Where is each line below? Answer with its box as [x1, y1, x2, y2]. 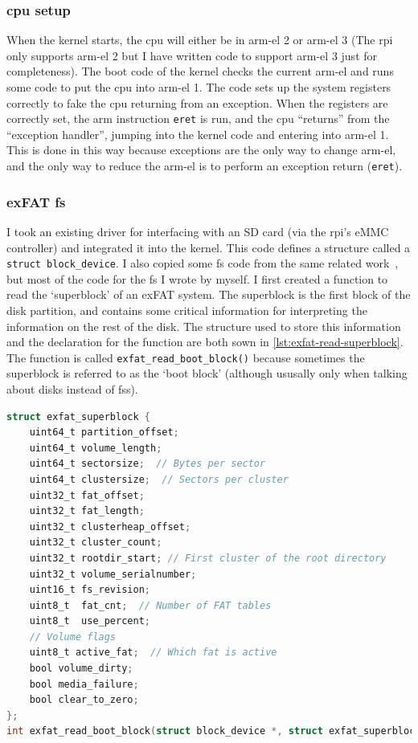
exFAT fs [6, 191, 66, 211]
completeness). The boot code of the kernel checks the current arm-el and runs [6, 63, 394, 80]
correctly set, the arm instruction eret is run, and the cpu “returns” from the [6, 110, 390, 127]
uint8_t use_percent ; [29, 615, 150, 627]
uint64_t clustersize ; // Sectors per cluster [29, 473, 289, 485]
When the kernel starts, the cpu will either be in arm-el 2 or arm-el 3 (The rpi [6, 31, 393, 48]
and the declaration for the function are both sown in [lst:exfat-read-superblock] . [6, 333, 404, 350]
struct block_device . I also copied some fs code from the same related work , [6, 255, 399, 271]
